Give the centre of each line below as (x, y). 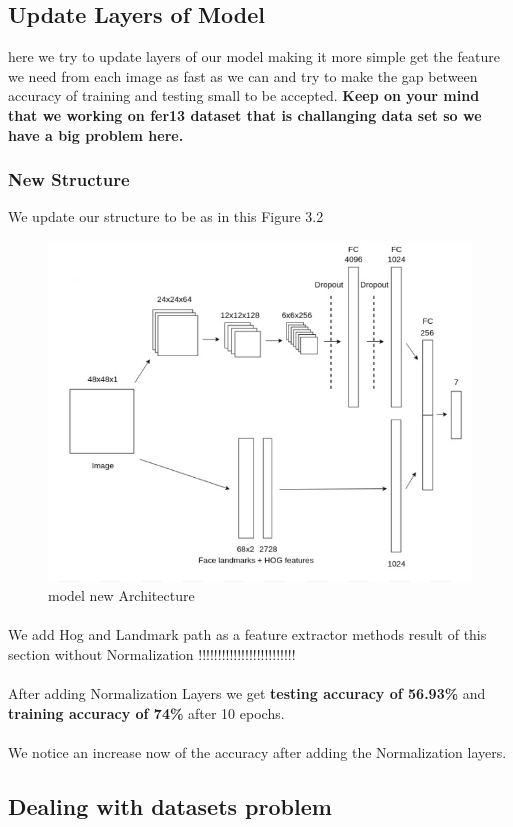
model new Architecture (121, 595)
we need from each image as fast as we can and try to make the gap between (243, 75)
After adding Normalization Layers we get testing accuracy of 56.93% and (247, 693)
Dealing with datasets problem (170, 805)
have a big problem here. (96, 134)
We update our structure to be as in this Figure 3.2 (166, 216)
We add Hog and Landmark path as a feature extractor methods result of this (247, 634)
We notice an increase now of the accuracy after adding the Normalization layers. (257, 751)
